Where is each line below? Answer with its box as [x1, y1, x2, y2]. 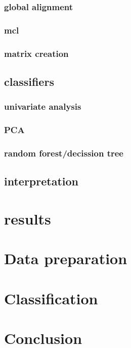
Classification [4, 288, 98, 308]
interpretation [4, 173, 78, 189]
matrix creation [4, 47, 69, 59]
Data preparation [4, 248, 127, 269]
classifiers [4, 73, 54, 89]
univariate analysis [4, 100, 81, 113]
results [4, 208, 51, 229]
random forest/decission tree [4, 146, 123, 159]
